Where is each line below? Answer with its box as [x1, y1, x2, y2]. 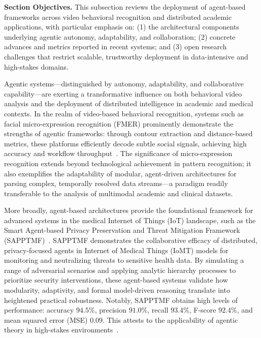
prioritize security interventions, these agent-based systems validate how [4, 274, 228, 285]
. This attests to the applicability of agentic [103, 314, 238, 325]
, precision [94, 304, 126, 315]
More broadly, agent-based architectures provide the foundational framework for [4, 205, 253, 216]
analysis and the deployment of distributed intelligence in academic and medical [4, 98, 253, 109]
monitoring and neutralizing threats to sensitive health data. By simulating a [4, 255, 244, 265]
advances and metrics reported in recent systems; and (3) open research [4, 41, 227, 52]
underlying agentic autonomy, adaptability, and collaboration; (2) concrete [4, 31, 236, 42]
